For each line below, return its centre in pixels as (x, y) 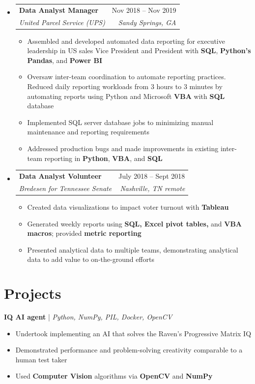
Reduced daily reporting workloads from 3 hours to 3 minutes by (125, 86)
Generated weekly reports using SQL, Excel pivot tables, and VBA (135, 223)
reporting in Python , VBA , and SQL (103, 158)
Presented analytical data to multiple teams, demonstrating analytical (133, 249)
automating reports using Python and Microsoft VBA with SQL (126, 96)
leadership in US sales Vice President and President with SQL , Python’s (139, 50)
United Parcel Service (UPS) (62, 22)
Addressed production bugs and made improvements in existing (123, 148)
